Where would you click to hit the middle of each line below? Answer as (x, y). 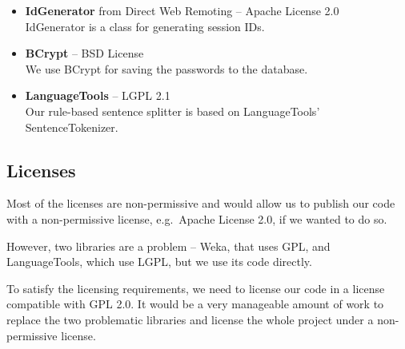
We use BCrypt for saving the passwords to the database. (166, 68)
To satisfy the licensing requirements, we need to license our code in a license (196, 288)
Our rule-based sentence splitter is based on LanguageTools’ (172, 111)
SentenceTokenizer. (72, 127)
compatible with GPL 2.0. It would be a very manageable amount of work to (195, 304)
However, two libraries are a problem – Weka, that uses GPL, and (168, 246)
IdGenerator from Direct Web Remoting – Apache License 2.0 (182, 10)
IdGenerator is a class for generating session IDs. (145, 26)
